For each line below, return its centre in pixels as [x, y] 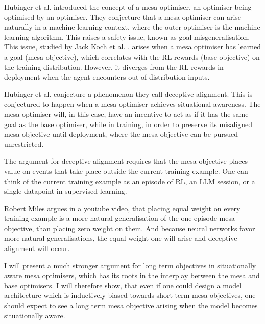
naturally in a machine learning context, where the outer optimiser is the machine [132, 27]
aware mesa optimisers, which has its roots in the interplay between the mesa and [132, 275]
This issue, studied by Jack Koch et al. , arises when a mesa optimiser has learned [132, 47]
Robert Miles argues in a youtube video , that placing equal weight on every [122, 208]
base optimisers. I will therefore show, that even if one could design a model [123, 285]
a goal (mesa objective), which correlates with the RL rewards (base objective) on [132, 56]
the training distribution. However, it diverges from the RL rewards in [114, 67]
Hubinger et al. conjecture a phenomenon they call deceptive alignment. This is [128, 94]
